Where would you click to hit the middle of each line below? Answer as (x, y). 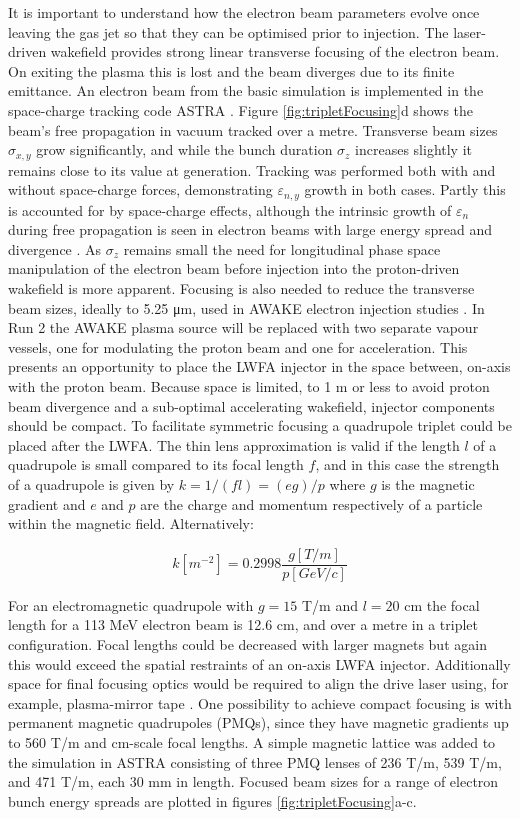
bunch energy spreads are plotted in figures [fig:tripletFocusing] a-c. (212, 800)
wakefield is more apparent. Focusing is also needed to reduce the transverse (241, 288)
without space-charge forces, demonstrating (140, 189)
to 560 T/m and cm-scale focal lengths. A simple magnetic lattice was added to (252, 741)
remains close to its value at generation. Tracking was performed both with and (252, 169)
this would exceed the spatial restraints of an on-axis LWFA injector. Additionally (259, 663)
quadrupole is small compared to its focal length (156, 464)
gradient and (47, 503)
